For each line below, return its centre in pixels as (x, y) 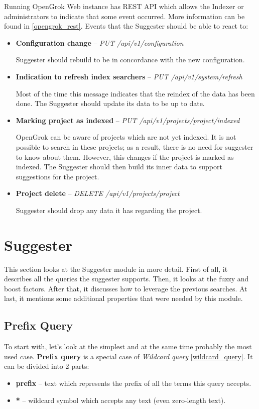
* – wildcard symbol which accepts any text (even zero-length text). (121, 400)
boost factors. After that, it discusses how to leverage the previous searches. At (126, 288)
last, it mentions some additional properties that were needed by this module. (123, 298)
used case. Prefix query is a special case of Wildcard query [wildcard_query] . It (128, 356)
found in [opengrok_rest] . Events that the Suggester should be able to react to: (126, 26)
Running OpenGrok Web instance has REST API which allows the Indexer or (124, 6)
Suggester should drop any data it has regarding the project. (109, 210)
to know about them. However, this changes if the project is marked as (125, 157)
